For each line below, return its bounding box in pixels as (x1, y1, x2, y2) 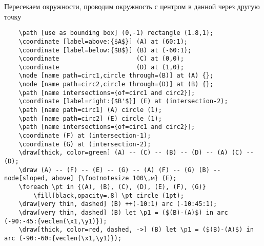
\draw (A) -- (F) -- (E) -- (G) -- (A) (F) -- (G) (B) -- (18, 166, 221, 174)
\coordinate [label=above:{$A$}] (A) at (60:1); (18, 37, 188, 45)
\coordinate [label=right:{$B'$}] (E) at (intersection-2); (18, 98, 228, 105)
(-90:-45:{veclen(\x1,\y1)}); (4, 217, 107, 225)
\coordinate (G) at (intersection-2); (18, 140, 151, 148)
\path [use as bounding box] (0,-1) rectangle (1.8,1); (18, 29, 214, 37)
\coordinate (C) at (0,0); (18, 55, 184, 63)
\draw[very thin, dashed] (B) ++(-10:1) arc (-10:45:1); (18, 200, 217, 208)
